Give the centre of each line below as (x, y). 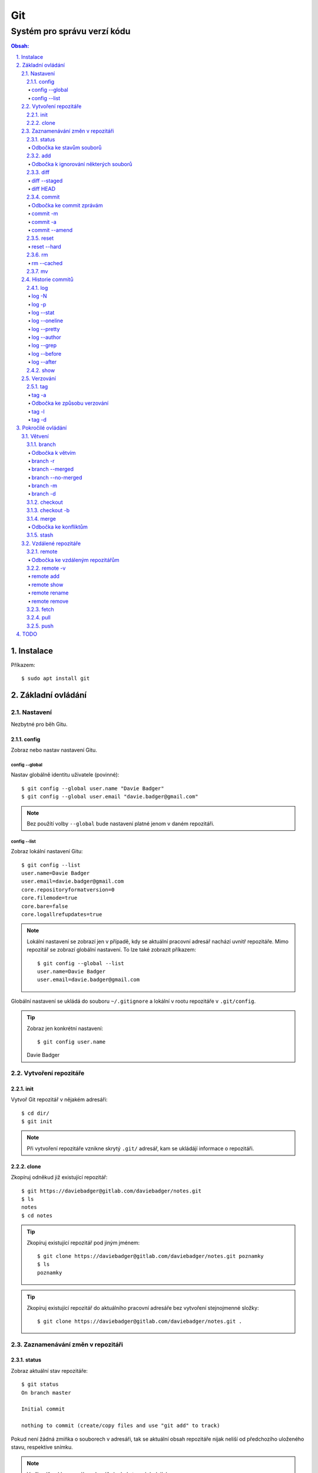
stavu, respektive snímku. (42, 1447)
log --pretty (46, 329)
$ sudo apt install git (56, 678)
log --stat (43, 312)
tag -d (39, 420)
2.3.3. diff (38, 172)
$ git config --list (51, 865)
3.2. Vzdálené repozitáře (51, 543)
